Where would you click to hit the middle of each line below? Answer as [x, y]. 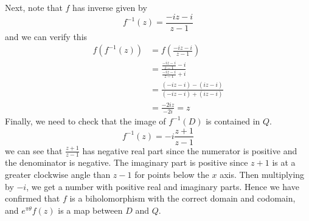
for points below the [172, 174]
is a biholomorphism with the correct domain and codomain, [182, 198]
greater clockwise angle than [58, 174]
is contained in [233, 121]
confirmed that [33, 198]
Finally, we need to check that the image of [85, 121]
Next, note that [34, 7]
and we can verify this [46, 36]
